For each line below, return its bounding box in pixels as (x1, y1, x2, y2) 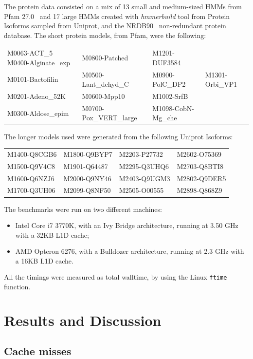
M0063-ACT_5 (7, 48, 53, 58)
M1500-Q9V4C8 (7, 161, 55, 171)
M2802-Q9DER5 (177, 173, 226, 183)
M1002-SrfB (152, 91, 188, 101)
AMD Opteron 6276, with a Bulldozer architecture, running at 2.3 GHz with (15, 246, 244, 256)
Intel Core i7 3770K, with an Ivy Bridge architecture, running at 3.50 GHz (15, 220, 238, 230)
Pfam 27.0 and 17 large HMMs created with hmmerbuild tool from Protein (4, 11, 230, 21)
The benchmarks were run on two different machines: (4, 204, 162, 214)
